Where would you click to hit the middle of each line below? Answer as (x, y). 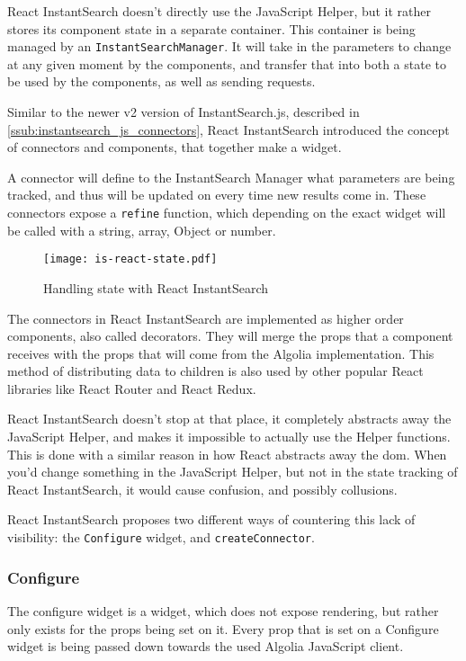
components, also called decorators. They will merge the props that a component (230, 336)
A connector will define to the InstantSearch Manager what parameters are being (231, 177)
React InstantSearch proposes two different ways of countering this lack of (211, 519)
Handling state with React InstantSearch (156, 287)
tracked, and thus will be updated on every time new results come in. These (217, 195)
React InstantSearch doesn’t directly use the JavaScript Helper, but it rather (220, 11)
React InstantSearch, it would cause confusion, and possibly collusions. (202, 489)
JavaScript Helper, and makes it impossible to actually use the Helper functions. (229, 437)
